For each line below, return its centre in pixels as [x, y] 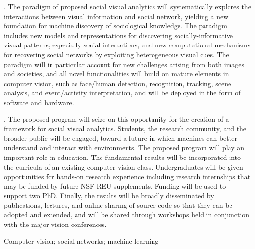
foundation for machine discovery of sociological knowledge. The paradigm [115, 26]
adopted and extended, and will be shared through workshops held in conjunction [127, 215]
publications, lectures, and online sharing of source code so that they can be [118, 205]
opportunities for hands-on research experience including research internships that [127, 176]
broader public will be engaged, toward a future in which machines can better [121, 138]
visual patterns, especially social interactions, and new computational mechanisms [127, 45]
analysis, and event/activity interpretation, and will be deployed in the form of [122, 93]
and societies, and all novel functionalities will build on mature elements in [116, 74]
